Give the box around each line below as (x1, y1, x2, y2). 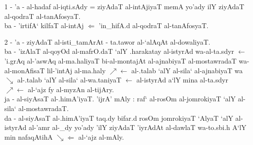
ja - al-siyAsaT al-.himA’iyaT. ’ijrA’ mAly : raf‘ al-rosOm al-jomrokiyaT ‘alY (4, 94, 236, 104)
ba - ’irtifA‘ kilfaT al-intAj (4, 20, 84, 31)
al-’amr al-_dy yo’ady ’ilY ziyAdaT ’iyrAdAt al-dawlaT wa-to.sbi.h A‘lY (28, 122, 247, 132)
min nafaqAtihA (4, 131, 53, 142)
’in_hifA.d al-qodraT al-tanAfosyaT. (99, 20, 209, 31)
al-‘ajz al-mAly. (78, 131, 124, 142)
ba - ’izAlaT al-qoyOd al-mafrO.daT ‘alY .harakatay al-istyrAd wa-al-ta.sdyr (4, 46, 235, 56)
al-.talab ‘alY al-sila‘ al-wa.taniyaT (17, 75, 122, 85)
